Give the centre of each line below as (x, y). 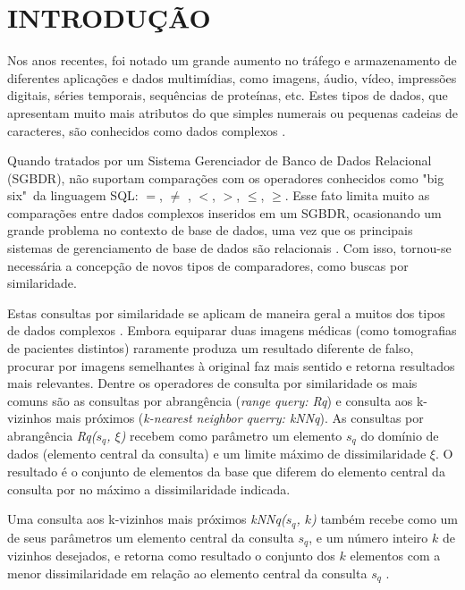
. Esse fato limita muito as (357, 195)
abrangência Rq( (52, 435)
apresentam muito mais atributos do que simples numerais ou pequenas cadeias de (232, 112)
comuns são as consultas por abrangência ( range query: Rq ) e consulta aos (210, 400)
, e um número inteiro (368, 537)
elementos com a (395, 556)
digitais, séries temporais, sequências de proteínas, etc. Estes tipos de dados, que (228, 95)
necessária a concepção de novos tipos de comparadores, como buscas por (208, 265)
